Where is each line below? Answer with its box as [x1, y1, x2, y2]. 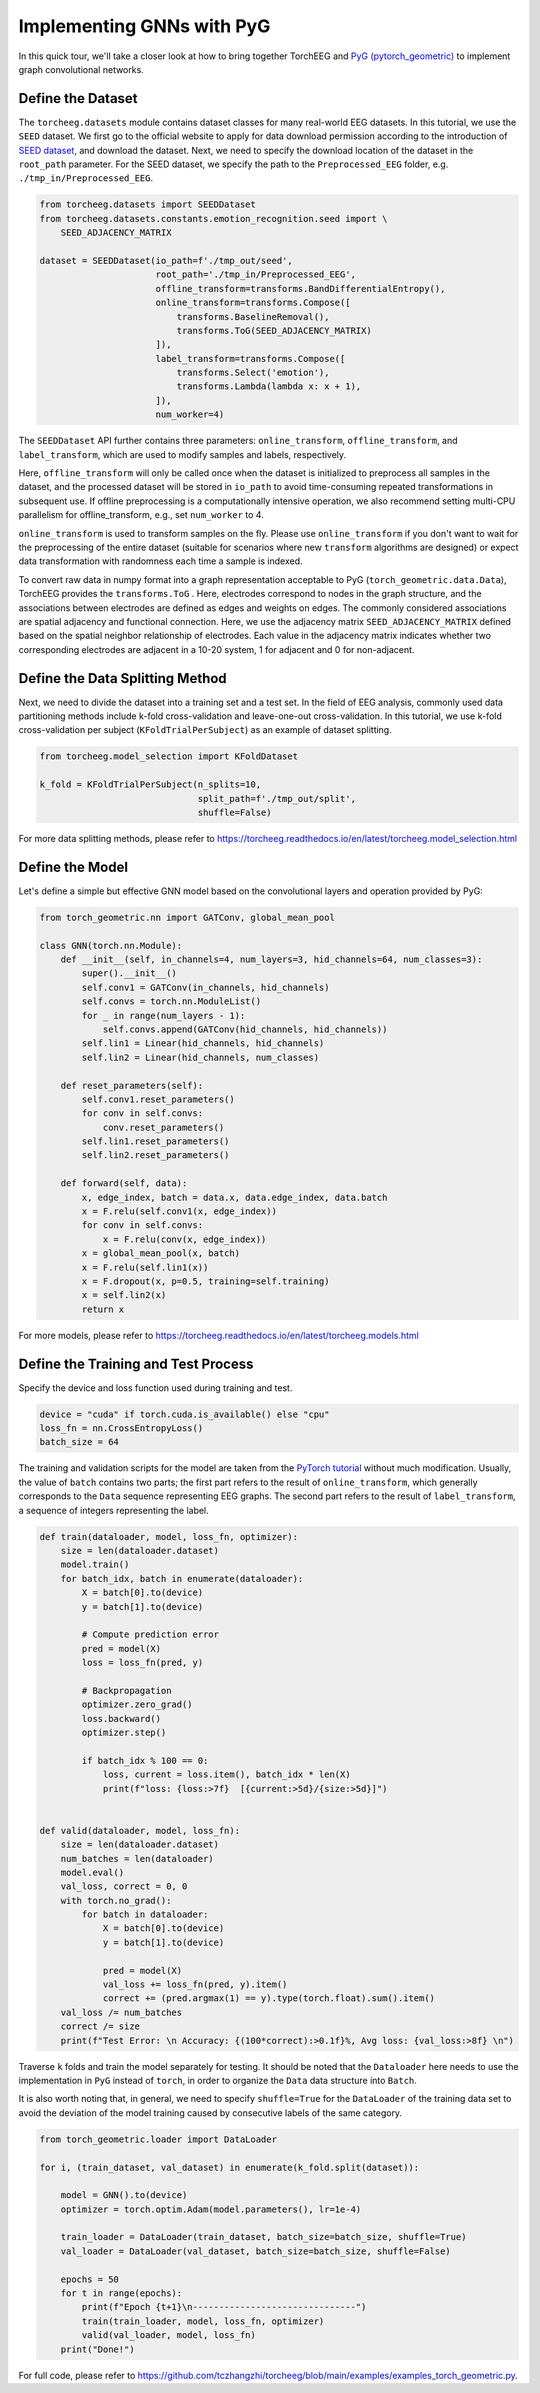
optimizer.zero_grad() [81, 1699, 194, 1710]
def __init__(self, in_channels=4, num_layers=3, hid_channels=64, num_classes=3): [60, 953, 483, 965]
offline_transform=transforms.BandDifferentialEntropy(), [155, 283, 446, 294]
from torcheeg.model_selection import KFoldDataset [39, 751, 299, 762]
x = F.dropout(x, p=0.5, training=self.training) [81, 1275, 330, 1287]
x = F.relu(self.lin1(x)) [81, 1261, 209, 1273]
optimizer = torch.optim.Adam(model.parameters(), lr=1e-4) [60, 2203, 362, 2215]
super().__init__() [81, 968, 177, 979]
